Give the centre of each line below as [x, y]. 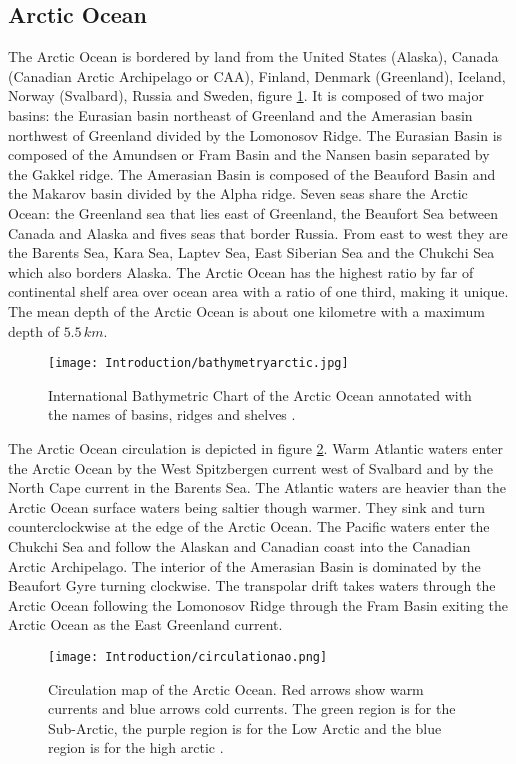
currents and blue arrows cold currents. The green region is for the [252, 708]
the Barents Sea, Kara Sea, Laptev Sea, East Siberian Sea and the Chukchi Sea [251, 252]
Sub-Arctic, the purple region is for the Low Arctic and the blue [245, 727]
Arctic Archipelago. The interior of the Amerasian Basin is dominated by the [244, 565]
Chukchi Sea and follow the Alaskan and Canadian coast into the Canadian [239, 545]
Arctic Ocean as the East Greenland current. [145, 624]
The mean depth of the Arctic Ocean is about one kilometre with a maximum [246, 310]
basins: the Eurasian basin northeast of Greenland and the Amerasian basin [240, 114]
